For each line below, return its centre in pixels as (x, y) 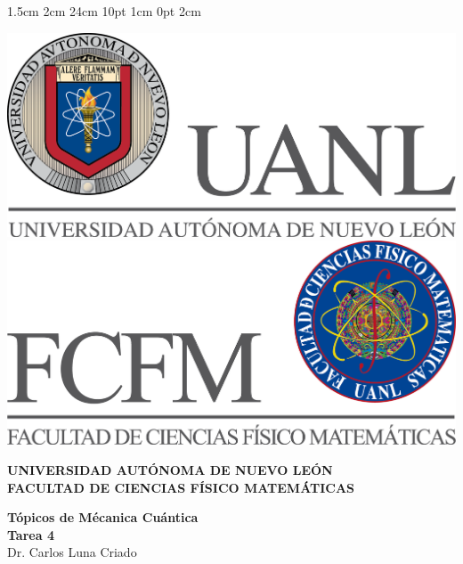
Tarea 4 (31, 534)
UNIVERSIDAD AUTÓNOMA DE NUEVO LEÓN (170, 469)
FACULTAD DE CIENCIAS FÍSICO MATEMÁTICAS (181, 487)
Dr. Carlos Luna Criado (72, 552)
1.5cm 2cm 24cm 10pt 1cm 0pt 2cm (104, 11)
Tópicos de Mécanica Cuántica (103, 517)
